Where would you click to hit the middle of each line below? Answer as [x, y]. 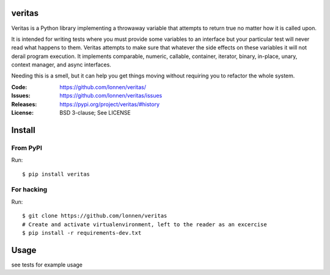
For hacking [29, 190]
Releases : [24, 104]
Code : [19, 87]
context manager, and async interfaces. [61, 65]
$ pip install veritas [56, 174]
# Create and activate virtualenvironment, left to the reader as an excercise [145, 224]
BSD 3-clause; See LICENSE [95, 113]
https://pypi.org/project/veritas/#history [110, 104]
